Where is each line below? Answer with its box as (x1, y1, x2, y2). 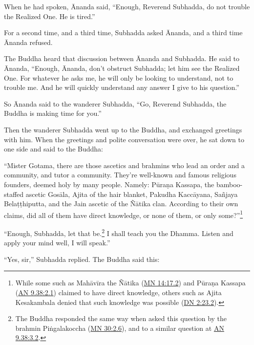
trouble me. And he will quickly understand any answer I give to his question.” (4, 82, 239, 92)
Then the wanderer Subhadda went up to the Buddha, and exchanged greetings (4, 124, 242, 134)
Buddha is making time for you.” (4, 108, 102, 118)
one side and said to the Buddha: (4, 144, 103, 154)
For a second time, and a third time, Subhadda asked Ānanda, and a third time (4, 27, 243, 38)
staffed (4, 189, 24, 199)
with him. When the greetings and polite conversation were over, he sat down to (4, 134, 244, 144)
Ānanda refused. (4, 37, 53, 47)
